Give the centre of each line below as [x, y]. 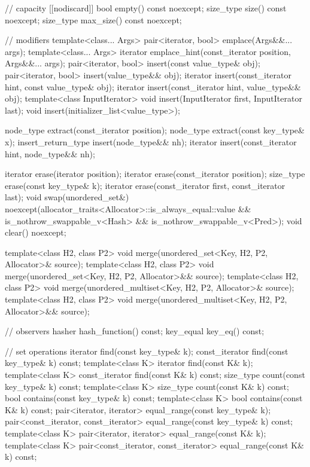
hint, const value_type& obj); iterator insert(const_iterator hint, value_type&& [153, 86]
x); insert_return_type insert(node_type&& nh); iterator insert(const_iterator [151, 141]
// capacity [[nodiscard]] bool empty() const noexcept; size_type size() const [146, 8]
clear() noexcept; [36, 232]
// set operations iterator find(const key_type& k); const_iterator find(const [147, 351]
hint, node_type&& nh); [50, 153]
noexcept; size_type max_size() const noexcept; [93, 19]
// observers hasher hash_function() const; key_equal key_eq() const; [135, 331]
